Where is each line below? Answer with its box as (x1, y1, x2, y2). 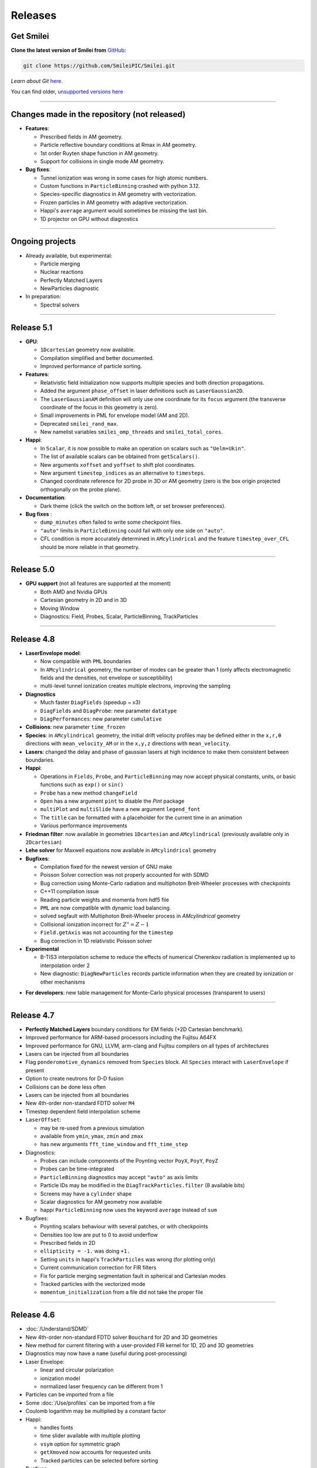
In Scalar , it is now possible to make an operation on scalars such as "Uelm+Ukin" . (40, 445, 246, 452)
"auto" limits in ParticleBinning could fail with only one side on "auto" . (40, 527, 225, 534)
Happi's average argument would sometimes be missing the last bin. (40, 207, 208, 214)
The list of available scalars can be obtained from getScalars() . (40, 453, 200, 460)
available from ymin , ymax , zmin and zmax (40, 1132, 144, 1139)
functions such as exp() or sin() (40, 781, 124, 788)
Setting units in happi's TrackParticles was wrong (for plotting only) (40, 1255, 215, 1262)
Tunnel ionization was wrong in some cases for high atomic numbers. (40, 174, 208, 181)
